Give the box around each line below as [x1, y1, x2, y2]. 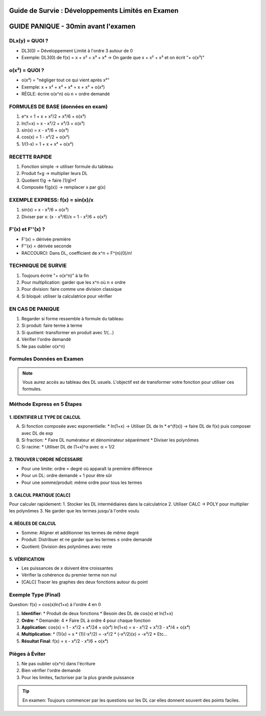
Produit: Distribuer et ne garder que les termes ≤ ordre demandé [21, 537, 153, 543]
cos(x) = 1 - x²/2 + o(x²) [21, 134, 70, 140]
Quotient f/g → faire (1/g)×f [21, 177, 76, 183]
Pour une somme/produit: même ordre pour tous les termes [21, 479, 142, 485]
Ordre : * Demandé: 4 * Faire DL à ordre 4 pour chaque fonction [21, 617, 151, 623]
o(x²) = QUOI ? [9, 67, 44, 73]
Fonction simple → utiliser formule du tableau [21, 163, 113, 170]
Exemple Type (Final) [9, 591, 61, 598]
